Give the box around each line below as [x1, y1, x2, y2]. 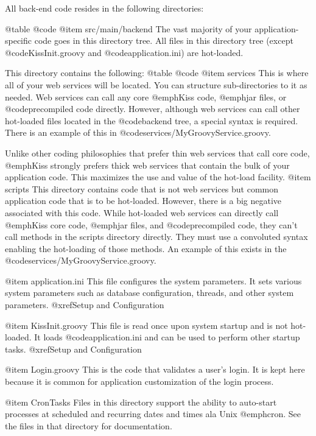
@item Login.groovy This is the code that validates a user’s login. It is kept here [5, 363, 305, 376]
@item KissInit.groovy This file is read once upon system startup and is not [5, 318, 288, 331]
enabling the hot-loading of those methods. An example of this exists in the [5, 242, 287, 255]
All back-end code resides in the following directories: [5, 2, 204, 14]
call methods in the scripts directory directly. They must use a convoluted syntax [5, 230, 308, 243]
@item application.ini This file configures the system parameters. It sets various [5, 274, 302, 287]
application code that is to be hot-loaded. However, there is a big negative [5, 194, 282, 207]
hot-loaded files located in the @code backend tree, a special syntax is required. [5, 114, 298, 127]
